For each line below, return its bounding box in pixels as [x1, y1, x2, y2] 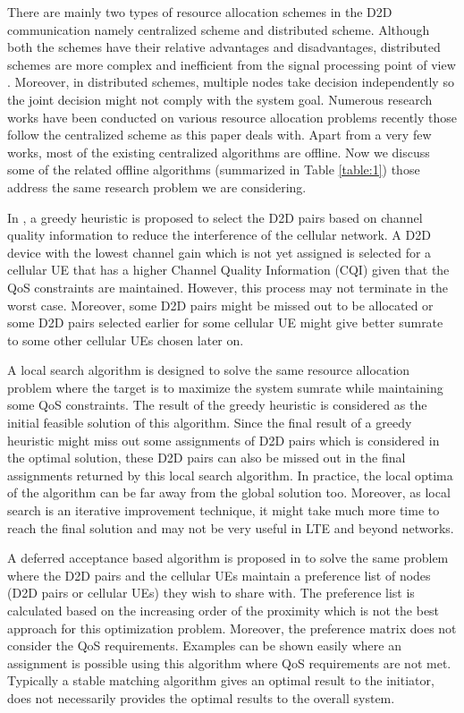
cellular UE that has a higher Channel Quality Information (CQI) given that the [7, 260, 450, 279]
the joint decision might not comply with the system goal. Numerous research [7, 89, 433, 108]
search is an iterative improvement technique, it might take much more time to [7, 501, 440, 520]
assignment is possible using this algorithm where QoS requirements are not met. [7, 653, 451, 672]
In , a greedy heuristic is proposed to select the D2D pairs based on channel [7, 208, 423, 226]
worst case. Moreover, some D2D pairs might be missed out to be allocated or [7, 295, 434, 314]
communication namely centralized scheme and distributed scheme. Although [7, 20, 430, 38]
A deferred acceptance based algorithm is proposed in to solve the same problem [7, 548, 449, 567]
